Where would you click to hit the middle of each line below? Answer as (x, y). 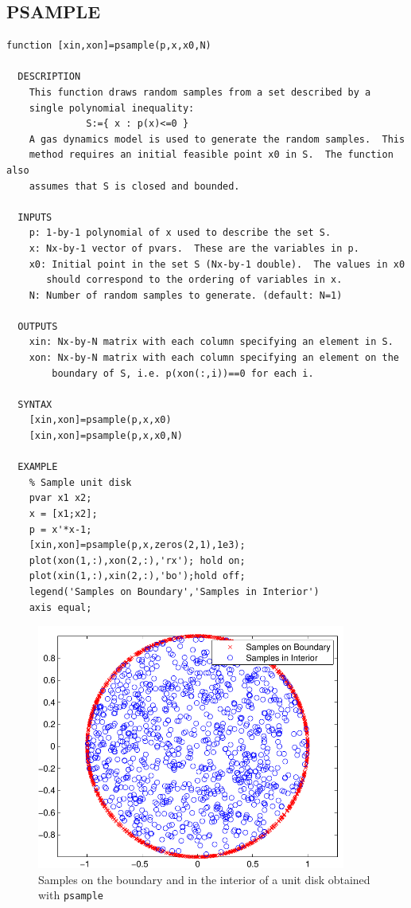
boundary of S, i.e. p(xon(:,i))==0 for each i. (183, 373)
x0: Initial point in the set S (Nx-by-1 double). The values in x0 (217, 264)
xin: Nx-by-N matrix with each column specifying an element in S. (211, 342)
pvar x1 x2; (60, 498)
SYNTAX (35, 404)
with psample (71, 895)
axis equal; (60, 607)
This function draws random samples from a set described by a (200, 92)
